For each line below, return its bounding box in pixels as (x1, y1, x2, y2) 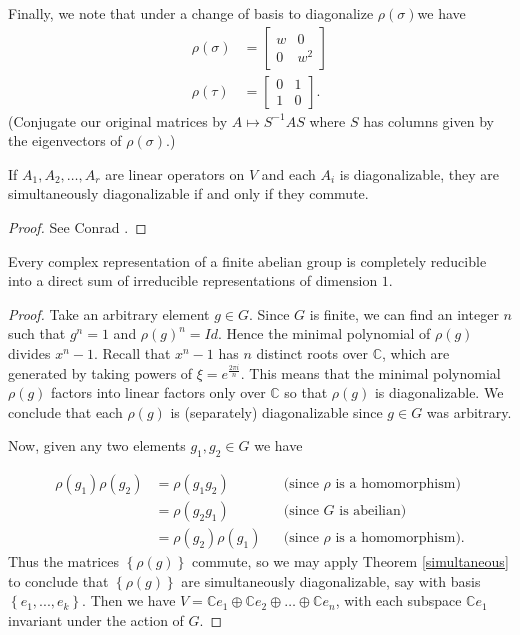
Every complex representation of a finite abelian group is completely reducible (8, 250, 487, 271)
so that (284, 382, 328, 403)
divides (8, 343, 51, 363)
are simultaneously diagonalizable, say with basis (181, 570, 481, 591)
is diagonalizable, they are (339, 163, 499, 184)
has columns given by (363, 110, 494, 131)
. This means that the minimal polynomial (240, 362, 501, 383)
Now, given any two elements (8, 435, 186, 456)
